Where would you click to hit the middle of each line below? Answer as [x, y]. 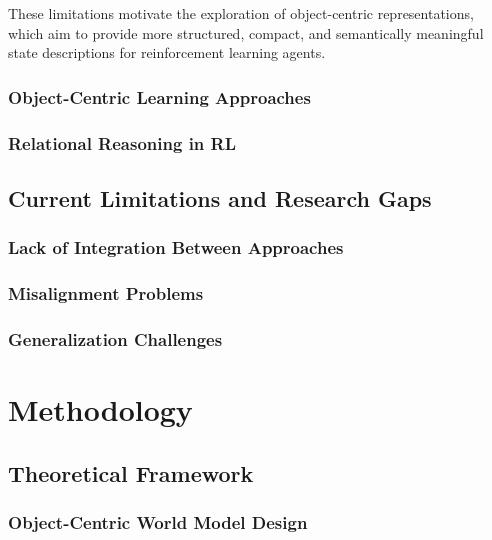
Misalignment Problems [106, 293]
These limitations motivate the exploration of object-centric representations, [241, 13]
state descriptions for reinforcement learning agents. [167, 52]
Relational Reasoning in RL [122, 142]
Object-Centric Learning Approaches [159, 96]
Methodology [100, 408]
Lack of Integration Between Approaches [176, 247]
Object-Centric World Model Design [158, 521]
